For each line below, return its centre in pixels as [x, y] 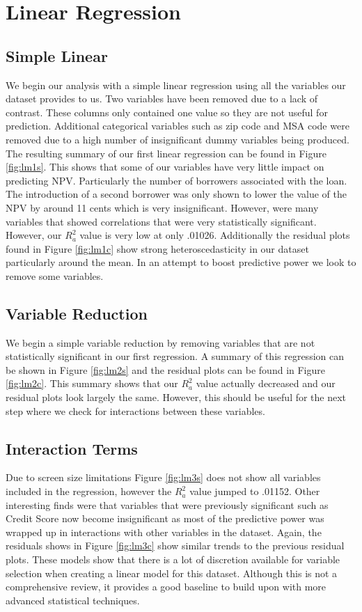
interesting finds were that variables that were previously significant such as [167, 504]
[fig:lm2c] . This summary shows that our [92, 383]
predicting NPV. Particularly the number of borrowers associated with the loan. [176, 180]
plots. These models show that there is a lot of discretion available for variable [173, 559]
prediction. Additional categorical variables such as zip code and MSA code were [178, 126]
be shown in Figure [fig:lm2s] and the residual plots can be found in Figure [165, 369]
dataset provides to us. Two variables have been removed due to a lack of [162, 99]
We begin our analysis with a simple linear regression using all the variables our [176, 85]
